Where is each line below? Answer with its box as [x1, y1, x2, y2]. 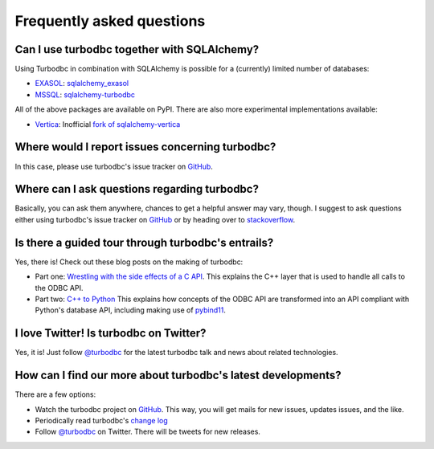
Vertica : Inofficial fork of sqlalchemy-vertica [35, 119, 181, 129]
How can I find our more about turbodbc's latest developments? [14, 369, 342, 382]
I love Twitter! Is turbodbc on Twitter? [14, 326, 207, 341]
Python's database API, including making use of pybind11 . [35, 305, 227, 315]
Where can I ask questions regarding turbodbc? [14, 182, 259, 196]
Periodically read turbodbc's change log [35, 415, 168, 425]
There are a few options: [14, 390, 96, 399]
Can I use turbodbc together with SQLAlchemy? [14, 43, 260, 56]
